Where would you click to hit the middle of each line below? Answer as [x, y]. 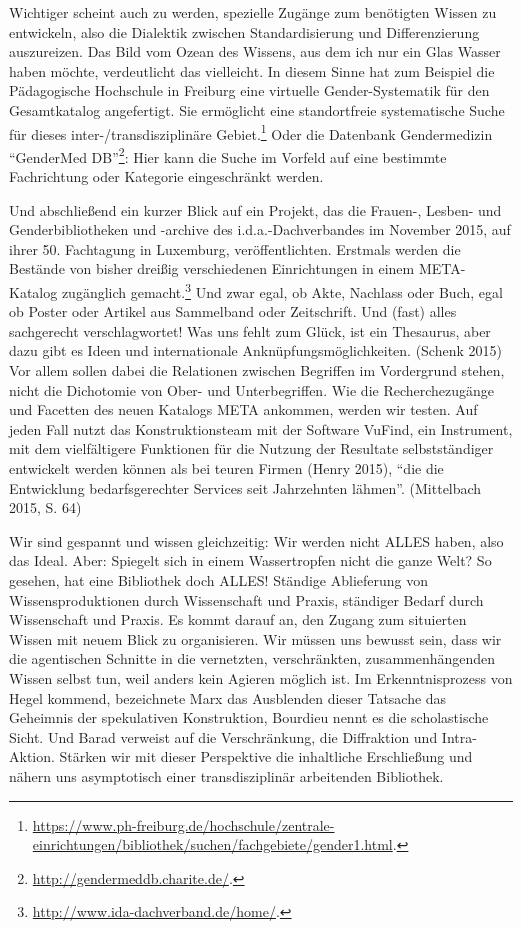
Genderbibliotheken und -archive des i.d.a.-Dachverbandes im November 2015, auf [260, 229]
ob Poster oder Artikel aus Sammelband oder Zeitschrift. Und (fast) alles [233, 311]
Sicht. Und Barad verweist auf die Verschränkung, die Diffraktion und [223, 736]
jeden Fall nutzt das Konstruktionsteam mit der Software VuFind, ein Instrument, [261, 428]
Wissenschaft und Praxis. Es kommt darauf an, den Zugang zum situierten [238, 619]
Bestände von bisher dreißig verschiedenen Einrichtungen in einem [212, 268]
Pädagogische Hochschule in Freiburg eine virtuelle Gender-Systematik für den [249, 90]
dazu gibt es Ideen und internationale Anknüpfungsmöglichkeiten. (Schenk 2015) [255, 350]
